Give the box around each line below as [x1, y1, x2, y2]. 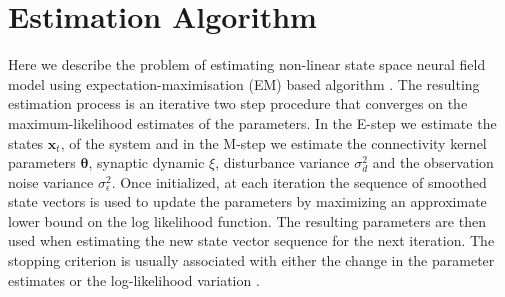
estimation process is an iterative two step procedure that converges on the [8, 93, 468, 114]
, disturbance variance [215, 152, 350, 173]
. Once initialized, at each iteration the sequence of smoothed [111, 171, 487, 192]
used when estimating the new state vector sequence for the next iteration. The [8, 230, 495, 251]
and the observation [372, 152, 494, 173]
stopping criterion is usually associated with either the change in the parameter [8, 250, 495, 271]
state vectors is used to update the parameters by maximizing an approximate [8, 191, 487, 212]
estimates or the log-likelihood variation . [8, 269, 260, 290]
